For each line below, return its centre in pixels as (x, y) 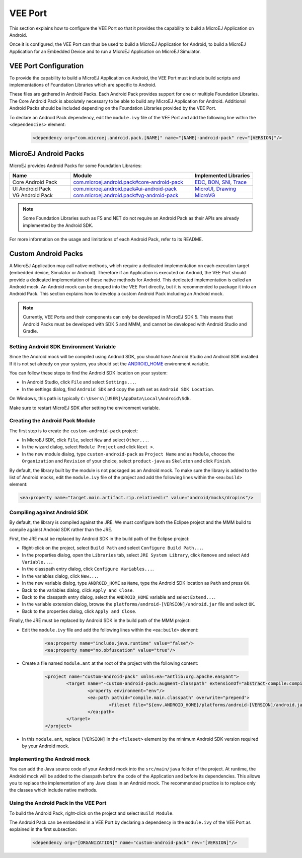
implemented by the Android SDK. (58, 225)
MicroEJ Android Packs (47, 154)
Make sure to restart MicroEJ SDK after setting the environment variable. (85, 408)
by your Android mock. (46, 746)
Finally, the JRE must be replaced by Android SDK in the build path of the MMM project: (100, 620)
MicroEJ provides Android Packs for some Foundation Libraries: (75, 166)
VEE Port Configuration (47, 66)
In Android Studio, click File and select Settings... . (79, 382)
